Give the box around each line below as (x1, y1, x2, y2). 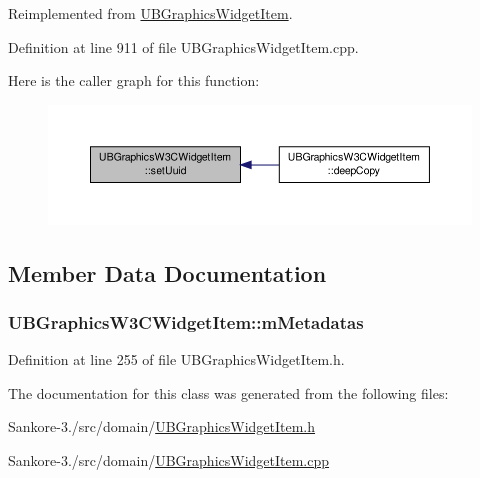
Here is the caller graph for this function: (8, 70, 260, 91)
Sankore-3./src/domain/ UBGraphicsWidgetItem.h (8, 416, 316, 437)
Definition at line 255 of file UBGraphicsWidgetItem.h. (8, 349, 345, 370)
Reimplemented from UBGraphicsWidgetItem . (8, 3, 293, 23)
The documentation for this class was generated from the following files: (8, 382, 449, 403)
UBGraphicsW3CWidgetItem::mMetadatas (8, 309, 364, 334)
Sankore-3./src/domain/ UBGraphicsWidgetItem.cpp (8, 450, 330, 470)
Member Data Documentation (8, 257, 327, 288)
